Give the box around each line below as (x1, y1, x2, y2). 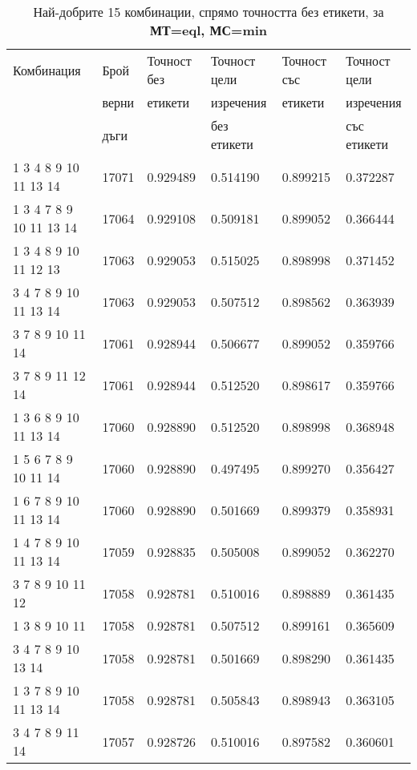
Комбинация (13, 60, 81, 79)
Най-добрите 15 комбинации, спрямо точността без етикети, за (33, 2, 384, 21)
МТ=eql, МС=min (149, 21, 268, 39)
